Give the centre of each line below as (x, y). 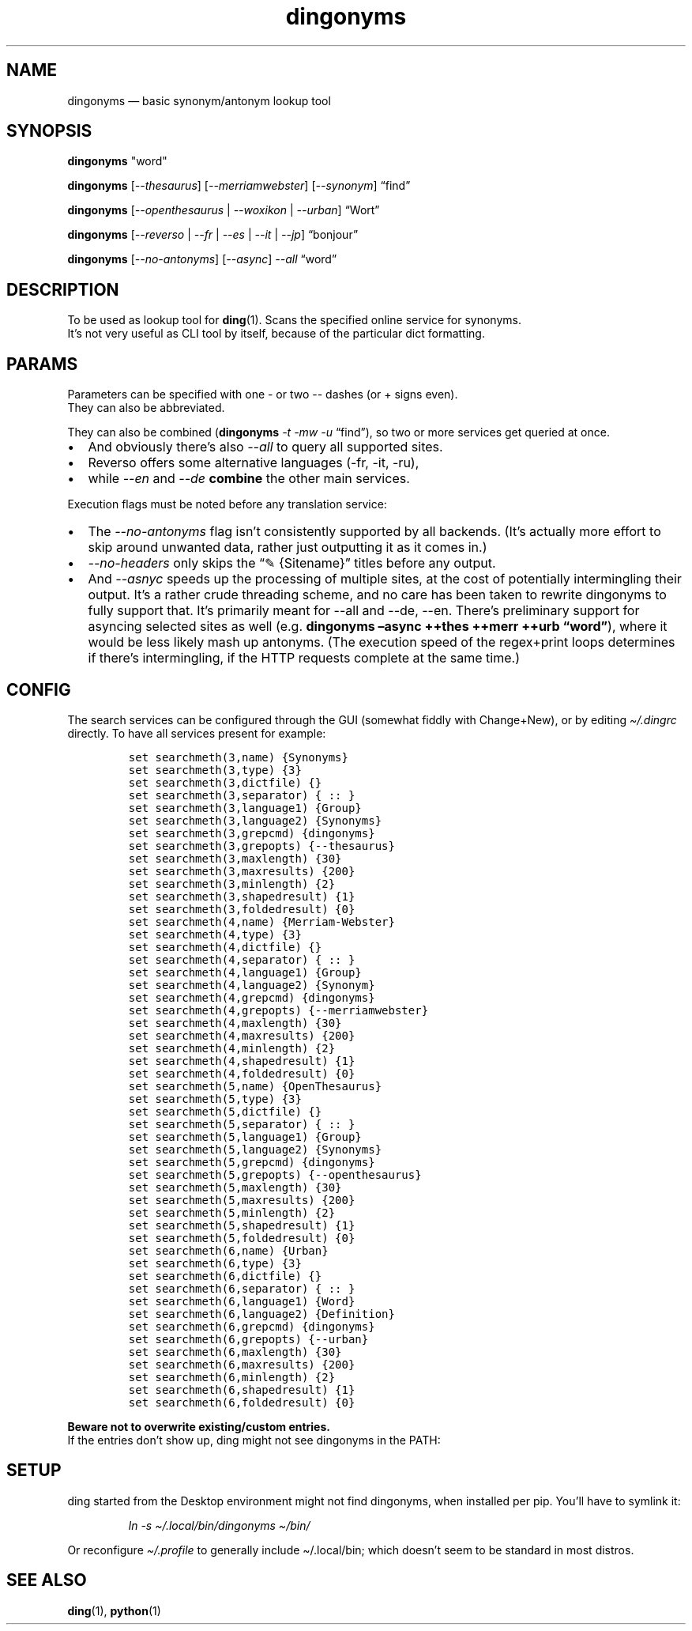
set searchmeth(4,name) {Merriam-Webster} (261, 921)
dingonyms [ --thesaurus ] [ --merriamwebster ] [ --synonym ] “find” (239, 186)
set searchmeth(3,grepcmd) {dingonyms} (252, 833)
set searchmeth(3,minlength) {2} (232, 883)
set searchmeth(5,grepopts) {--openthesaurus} (275, 1174)
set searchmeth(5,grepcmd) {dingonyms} (252, 1162)
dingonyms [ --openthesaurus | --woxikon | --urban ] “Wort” (224, 210)
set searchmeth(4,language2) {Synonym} (252, 985)
